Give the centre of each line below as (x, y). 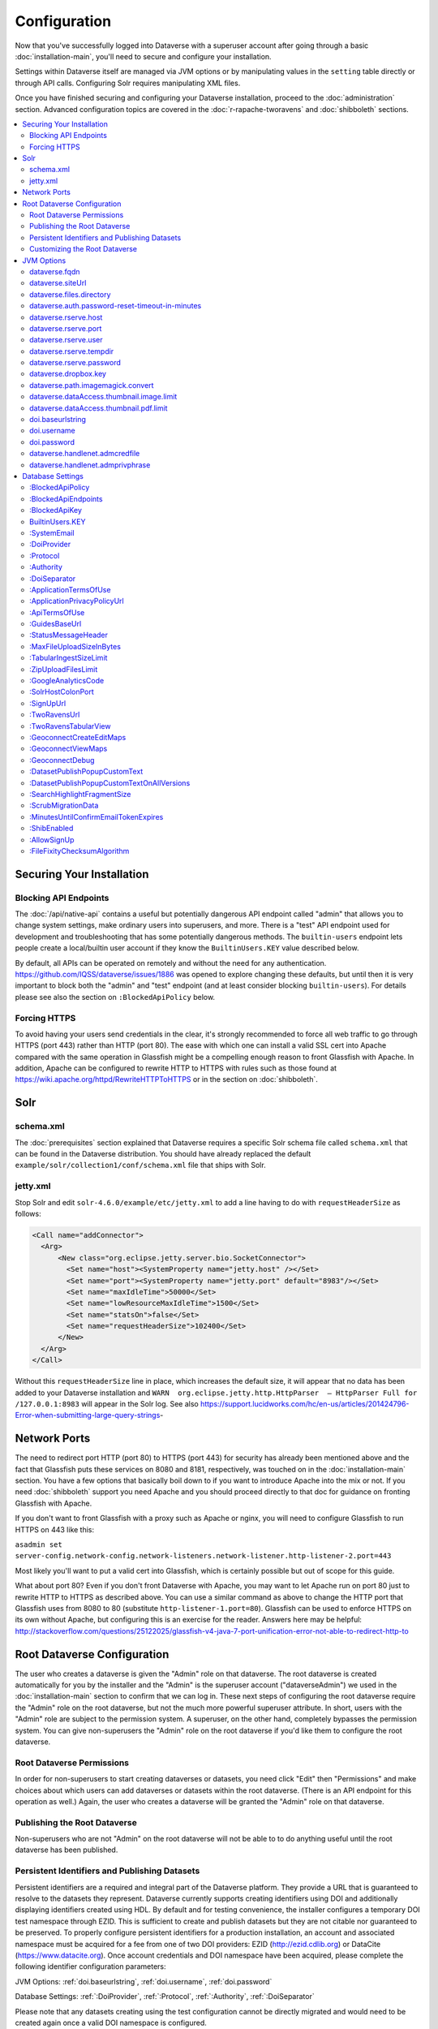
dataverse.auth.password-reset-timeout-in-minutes (116, 306)
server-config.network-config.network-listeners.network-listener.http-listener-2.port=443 (203, 1556)
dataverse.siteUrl (58, 283)
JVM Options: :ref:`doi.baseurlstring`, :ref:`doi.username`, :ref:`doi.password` (144, 1981)
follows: (28, 1213)
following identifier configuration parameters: (90, 1967)
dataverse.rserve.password (75, 363)
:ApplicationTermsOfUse (70, 589)
